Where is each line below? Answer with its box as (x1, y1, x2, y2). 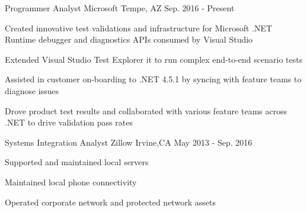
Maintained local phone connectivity (5, 175, 137, 188)
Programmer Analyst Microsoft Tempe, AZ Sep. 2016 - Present (5, 2, 235, 14)
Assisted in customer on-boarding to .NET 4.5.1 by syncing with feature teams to (5, 73, 302, 85)
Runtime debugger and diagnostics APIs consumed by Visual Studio (5, 33, 253, 46)
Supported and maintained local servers (5, 156, 149, 168)
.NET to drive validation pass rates (5, 116, 133, 129)
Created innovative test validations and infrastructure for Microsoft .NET (5, 21, 273, 34)
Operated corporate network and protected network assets (5, 195, 216, 208)
